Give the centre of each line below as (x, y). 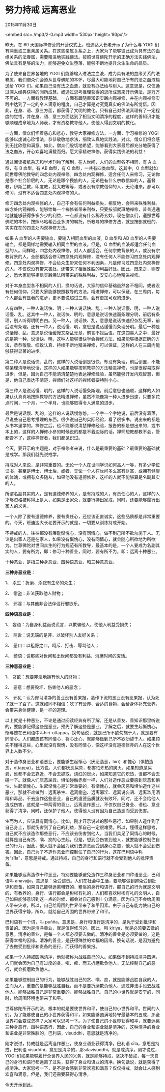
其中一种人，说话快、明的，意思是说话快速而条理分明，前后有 (93, 314)
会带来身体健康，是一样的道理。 (37, 710)
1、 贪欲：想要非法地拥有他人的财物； (43, 677)
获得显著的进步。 (27, 351)
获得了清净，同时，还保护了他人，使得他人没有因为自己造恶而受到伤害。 (78, 810)
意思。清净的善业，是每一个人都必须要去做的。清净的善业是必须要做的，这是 (82, 934)
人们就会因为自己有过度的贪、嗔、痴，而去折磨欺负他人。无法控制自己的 (78, 963)
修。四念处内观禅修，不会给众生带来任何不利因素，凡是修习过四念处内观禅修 (82, 262)
